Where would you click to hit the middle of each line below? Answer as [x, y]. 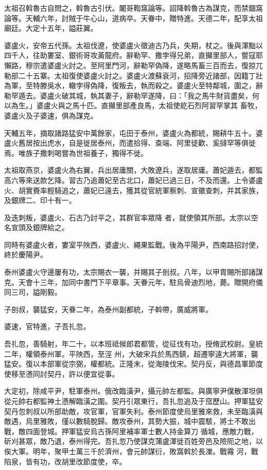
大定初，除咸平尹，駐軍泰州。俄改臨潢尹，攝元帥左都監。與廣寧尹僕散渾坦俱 [133, 391]
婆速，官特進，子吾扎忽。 [47, 326]
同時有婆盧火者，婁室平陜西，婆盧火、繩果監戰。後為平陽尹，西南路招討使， [133, 244]
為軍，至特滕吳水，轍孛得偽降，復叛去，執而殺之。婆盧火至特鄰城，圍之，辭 [133, 85]
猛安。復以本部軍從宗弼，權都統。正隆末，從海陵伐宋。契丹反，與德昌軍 [126, 364]
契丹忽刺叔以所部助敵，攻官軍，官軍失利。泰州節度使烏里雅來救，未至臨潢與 [133, 411]
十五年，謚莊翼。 [69, 28]
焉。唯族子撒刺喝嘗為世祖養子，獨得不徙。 [76, 152]
